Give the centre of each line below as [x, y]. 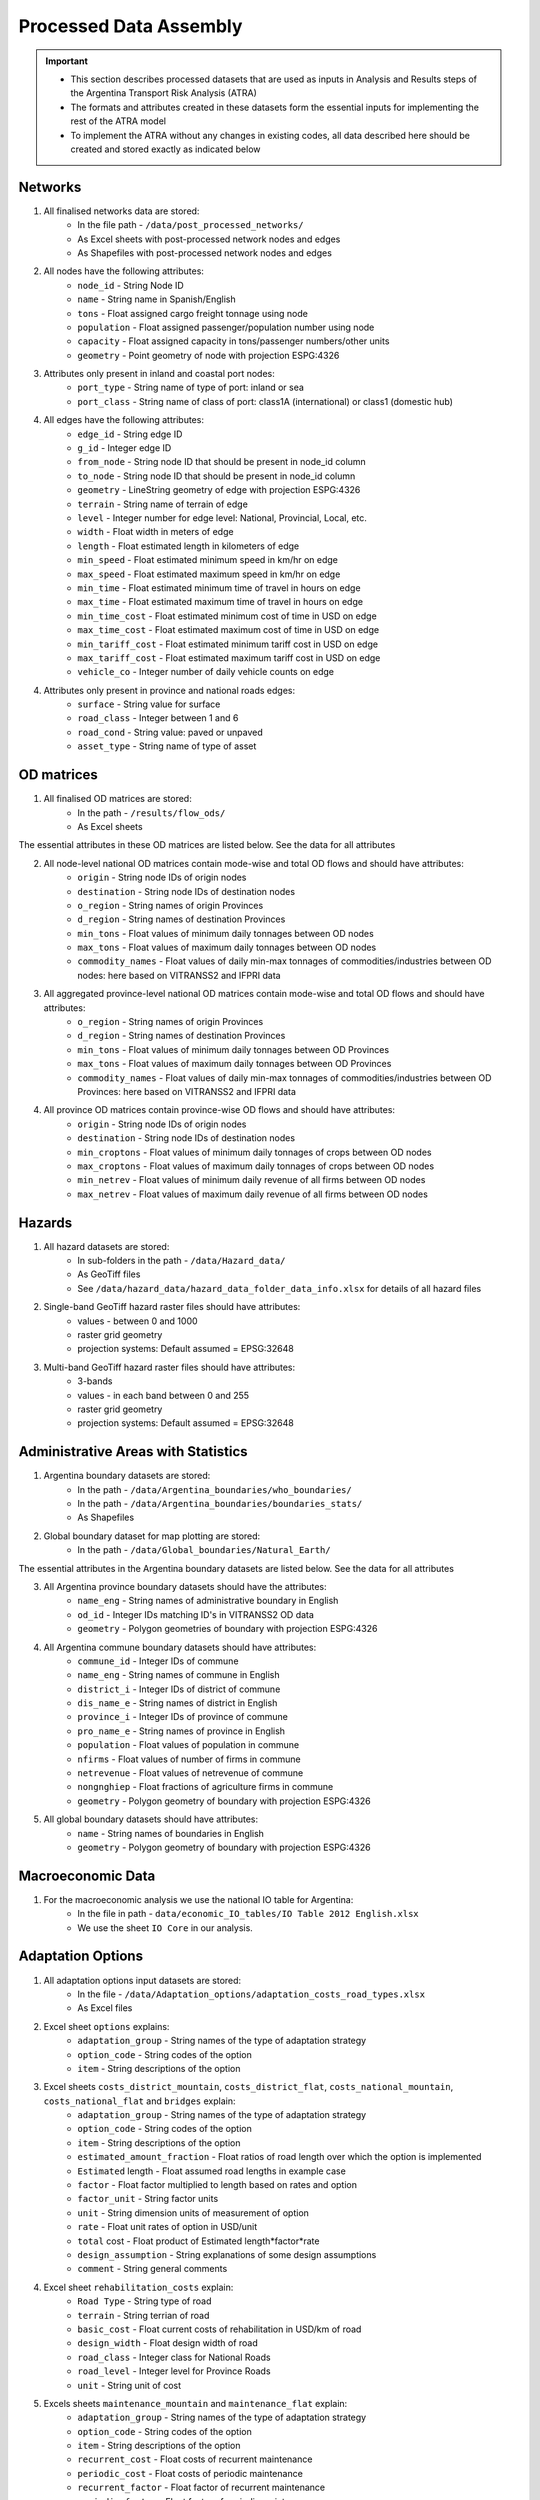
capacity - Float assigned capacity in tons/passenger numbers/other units [233, 341]
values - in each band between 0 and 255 [163, 1395]
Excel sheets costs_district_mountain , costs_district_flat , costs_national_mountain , [248, 2087]
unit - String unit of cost [129, 2385]
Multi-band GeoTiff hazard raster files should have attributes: [169, 1367]
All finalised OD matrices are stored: [117, 799]
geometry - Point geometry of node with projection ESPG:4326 [208, 355]
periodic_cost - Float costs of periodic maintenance [190, 2473]
